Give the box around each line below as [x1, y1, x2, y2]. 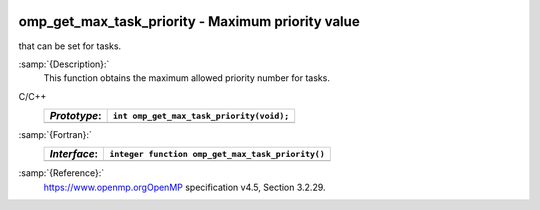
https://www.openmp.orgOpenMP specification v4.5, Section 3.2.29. [43, 181, 326, 193]
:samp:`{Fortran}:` [18, 129, 92, 141]
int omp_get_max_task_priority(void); [112, 110, 290, 121]
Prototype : [49, 109, 102, 123]
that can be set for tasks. [18, 40, 122, 52]
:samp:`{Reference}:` [18, 167, 105, 179]
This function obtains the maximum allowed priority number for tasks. [43, 72, 330, 84]
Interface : [49, 147, 99, 161]
